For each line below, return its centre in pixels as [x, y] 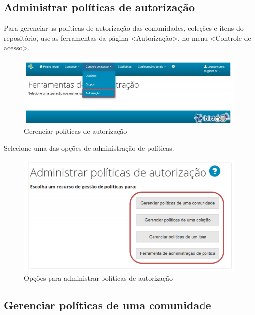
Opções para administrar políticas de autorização [99, 278]
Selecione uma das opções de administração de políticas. [89, 148]
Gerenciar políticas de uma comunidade [108, 304]
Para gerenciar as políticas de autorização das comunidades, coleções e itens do [124, 28]
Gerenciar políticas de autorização [76, 131]
